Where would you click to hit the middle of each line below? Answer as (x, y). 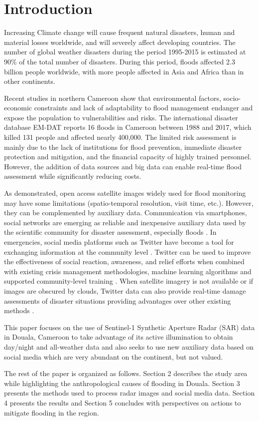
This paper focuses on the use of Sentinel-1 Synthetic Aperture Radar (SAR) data (129, 327)
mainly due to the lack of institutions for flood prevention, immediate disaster (123, 147)
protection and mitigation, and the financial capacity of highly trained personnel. (128, 157)
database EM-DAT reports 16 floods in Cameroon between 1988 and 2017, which (128, 127)
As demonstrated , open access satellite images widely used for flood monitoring (125, 193)
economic (18, 108)
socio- (232, 98)
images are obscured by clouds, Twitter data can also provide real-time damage (125, 290)
